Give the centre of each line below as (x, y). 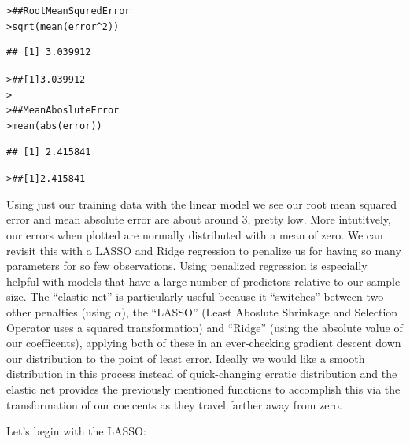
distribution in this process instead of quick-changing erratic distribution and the (202, 374)
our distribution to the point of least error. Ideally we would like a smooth (186, 358)
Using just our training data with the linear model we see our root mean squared (201, 203)
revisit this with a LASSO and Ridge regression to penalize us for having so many (204, 250)
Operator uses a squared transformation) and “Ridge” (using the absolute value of (205, 327)
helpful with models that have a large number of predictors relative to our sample (203, 281)
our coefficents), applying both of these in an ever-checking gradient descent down (204, 343)
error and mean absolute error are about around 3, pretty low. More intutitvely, (199, 219)
